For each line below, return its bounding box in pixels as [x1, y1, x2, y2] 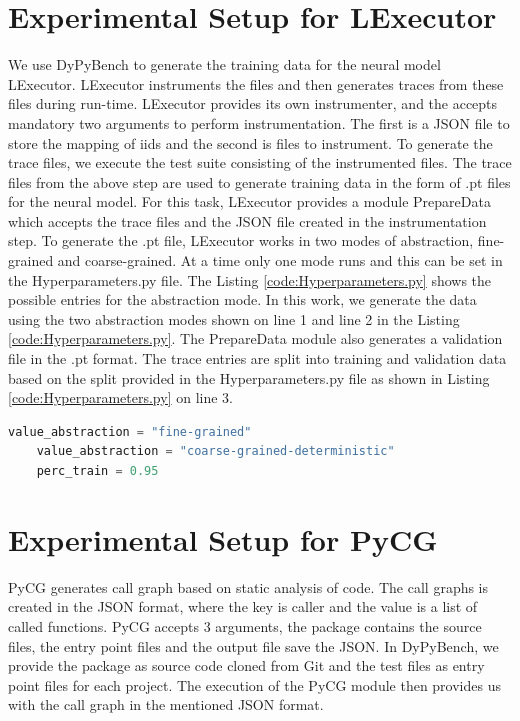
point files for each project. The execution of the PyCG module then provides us [8, 674, 501, 695]
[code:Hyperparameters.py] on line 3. [8, 387, 234, 408]
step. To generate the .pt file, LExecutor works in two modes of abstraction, [8, 230, 474, 251]
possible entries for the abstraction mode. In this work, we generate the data [8, 289, 477, 310]
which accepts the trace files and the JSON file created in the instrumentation [8, 210, 487, 231]
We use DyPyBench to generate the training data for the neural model [8, 54, 441, 75]
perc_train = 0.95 [36, 464, 159, 478]
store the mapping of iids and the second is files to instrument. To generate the [8, 132, 493, 153]
